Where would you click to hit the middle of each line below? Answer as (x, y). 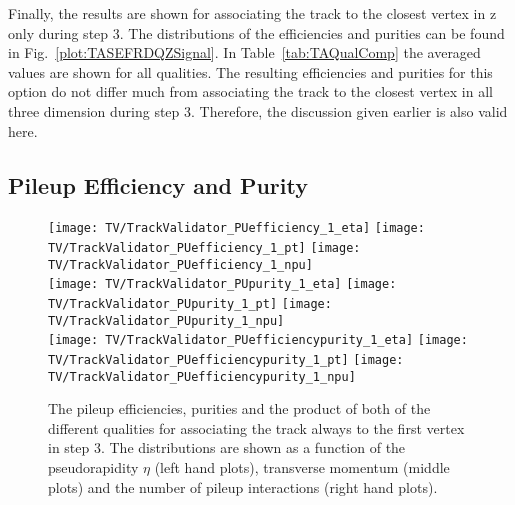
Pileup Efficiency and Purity (158, 184)
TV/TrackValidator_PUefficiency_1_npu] (180, 264)
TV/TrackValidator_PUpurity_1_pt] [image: (190, 303)
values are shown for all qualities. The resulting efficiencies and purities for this (250, 71)
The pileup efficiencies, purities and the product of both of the (239, 408)
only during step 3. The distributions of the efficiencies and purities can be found (256, 32)
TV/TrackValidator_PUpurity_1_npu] (166, 320)
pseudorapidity (93, 467)
